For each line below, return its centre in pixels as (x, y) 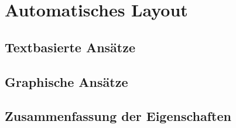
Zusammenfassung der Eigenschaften (118, 116)
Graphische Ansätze (66, 81)
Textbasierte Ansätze (70, 47)
